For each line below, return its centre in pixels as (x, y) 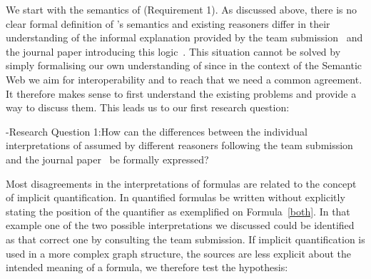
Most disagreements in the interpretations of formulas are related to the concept (181, 183)
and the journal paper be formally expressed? (107, 159)
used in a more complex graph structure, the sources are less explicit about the (179, 253)
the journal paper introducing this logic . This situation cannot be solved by (173, 51)
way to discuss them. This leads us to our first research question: (148, 107)
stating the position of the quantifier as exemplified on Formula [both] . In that (178, 211)
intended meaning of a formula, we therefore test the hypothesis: (147, 267)
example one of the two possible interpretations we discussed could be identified (180, 225)
